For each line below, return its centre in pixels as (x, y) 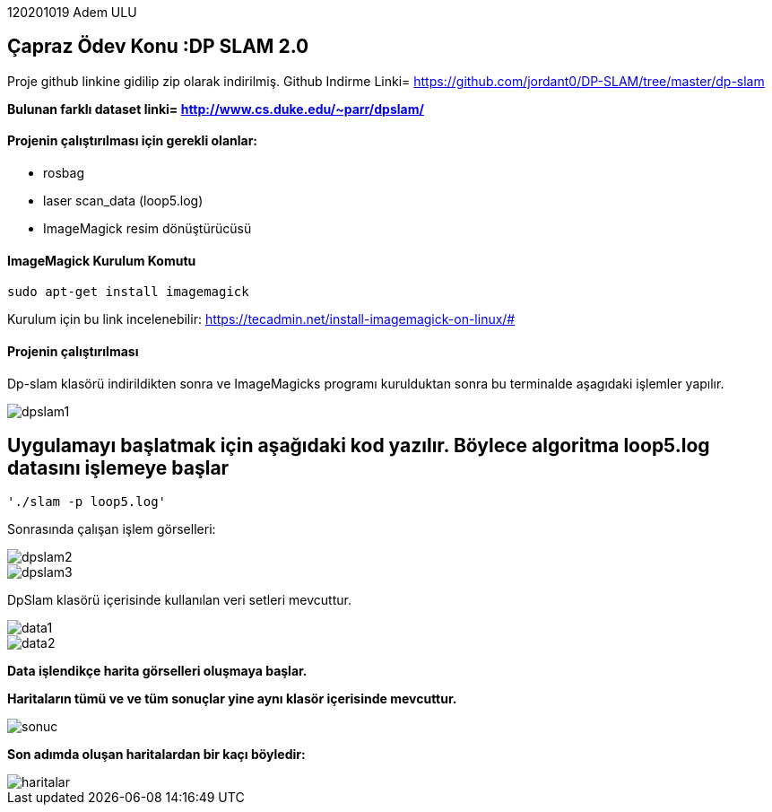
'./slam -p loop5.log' (87, 502)
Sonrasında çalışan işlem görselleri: (112, 529)
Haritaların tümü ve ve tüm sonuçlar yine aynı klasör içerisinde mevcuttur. (232, 699)
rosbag (64, 173)
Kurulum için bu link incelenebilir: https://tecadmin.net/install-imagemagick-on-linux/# (261, 319)
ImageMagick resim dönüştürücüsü (147, 229)
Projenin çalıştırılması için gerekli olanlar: (133, 141)
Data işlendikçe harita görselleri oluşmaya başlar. (157, 671)
